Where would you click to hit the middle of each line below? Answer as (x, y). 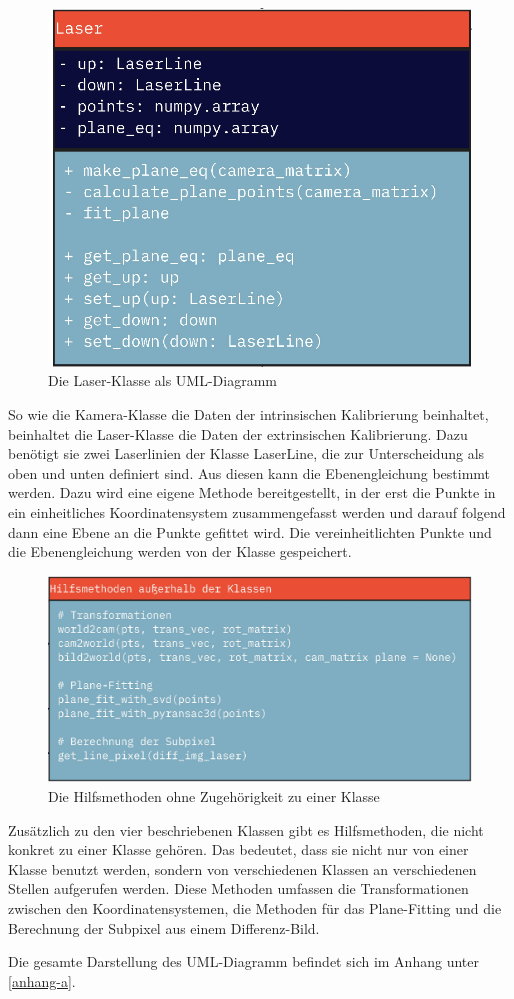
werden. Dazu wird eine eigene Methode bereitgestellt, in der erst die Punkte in (252, 492)
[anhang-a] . (42, 980)
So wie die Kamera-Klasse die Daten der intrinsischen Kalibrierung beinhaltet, (248, 414)
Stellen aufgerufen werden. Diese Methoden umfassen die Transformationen (238, 888)
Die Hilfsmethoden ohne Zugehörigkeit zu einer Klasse (214, 796)
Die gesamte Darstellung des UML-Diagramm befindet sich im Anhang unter (243, 961)
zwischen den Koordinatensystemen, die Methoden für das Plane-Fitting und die (255, 908)
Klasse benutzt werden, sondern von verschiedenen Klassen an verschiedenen (242, 868)
